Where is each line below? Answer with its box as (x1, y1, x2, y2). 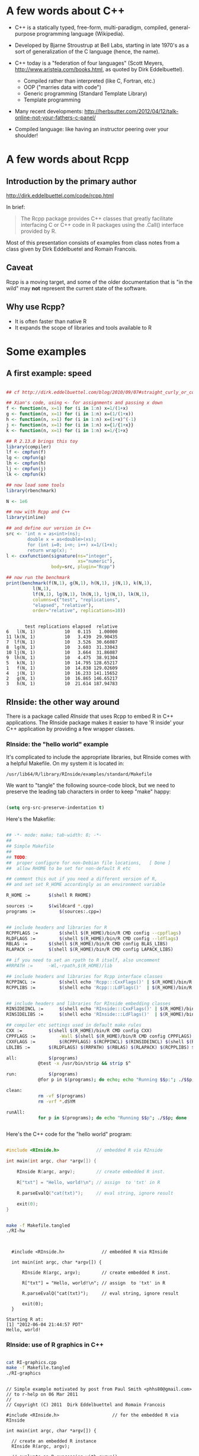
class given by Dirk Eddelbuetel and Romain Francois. (6, 245, 137, 252)
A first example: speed (6, 368, 92, 378)
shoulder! (14, 132, 38, 139)
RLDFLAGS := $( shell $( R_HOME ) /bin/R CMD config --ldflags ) (6, 935, 179, 942)
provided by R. (20, 227, 57, 235)
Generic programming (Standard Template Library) (23, 90, 147, 97)
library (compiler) (6, 444, 52, 450)
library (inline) (6, 515, 46, 521)
